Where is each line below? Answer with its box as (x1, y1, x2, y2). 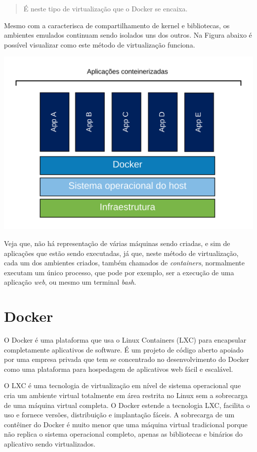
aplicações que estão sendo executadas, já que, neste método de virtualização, (4, 248, 239, 258)
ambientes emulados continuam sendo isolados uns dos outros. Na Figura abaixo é (4, 30, 252, 40)
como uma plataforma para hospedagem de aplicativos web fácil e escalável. (4, 363, 233, 374)
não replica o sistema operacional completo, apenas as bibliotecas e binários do (4, 429, 243, 439)
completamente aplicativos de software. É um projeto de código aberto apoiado (4, 344, 244, 354)
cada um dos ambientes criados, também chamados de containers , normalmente (4, 257, 245, 268)
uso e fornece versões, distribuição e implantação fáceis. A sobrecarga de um (4, 409, 235, 420)
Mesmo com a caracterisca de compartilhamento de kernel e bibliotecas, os (4, 20, 230, 30)
